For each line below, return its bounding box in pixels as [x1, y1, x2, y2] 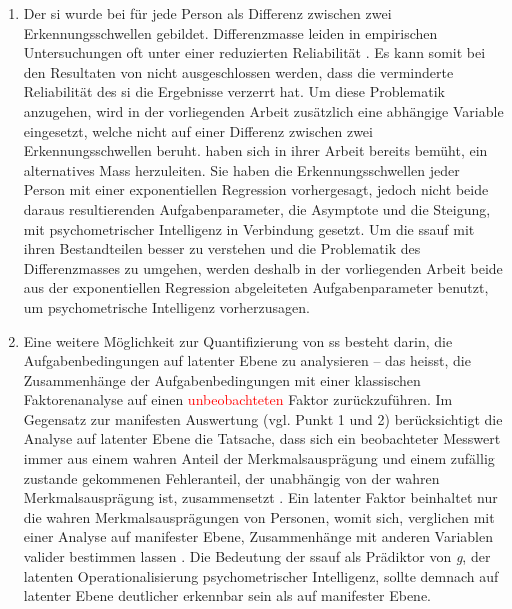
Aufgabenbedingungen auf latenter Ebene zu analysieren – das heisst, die [23, 350, 471, 371]
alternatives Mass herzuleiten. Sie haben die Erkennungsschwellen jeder [23, 159, 460, 180]
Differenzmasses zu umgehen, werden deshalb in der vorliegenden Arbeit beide [23, 257, 503, 278]
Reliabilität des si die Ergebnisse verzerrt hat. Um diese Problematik [23, 81, 445, 102]
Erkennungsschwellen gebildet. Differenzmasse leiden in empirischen [23, 22, 438, 43]
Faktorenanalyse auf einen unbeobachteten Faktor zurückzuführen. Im [23, 389, 453, 410]
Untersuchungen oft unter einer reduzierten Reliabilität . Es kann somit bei [23, 42, 486, 63]
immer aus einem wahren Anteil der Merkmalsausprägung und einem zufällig [23, 448, 495, 469]
